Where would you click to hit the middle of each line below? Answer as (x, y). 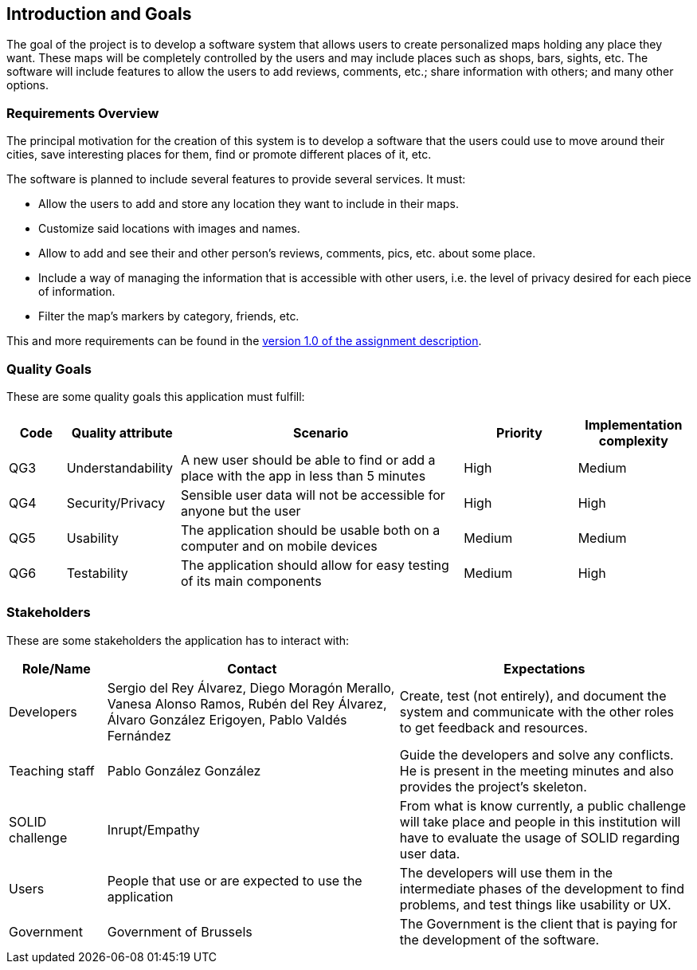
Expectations (544, 668)
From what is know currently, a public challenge (543, 805)
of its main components (251, 581)
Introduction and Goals (99, 14)
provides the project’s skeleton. (493, 786)
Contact (252, 668)
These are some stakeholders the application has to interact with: (178, 640)
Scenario (321, 432)
